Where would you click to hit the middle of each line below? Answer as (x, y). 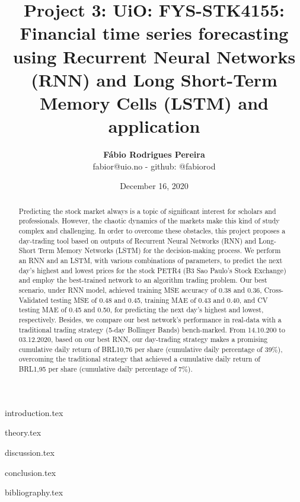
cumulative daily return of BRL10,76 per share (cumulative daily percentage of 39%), (151, 349)
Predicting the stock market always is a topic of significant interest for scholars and (147, 211)
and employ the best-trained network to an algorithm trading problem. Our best (143, 280)
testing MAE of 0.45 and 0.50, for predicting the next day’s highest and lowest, (141, 310)
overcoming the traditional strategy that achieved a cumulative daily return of (139, 359)
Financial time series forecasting (154, 33)
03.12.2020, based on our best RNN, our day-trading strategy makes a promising (143, 339)
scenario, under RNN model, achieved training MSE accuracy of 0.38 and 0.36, (140, 290)
